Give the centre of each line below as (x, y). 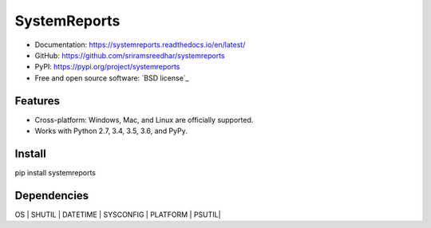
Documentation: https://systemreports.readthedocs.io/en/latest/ (140, 45)
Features (37, 101)
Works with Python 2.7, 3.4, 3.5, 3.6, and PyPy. (111, 131)
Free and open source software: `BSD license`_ (112, 78)
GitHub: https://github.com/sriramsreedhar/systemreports (130, 55)
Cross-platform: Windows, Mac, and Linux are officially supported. (144, 120)
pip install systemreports (55, 172)
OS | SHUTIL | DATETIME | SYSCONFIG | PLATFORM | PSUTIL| (118, 214)
